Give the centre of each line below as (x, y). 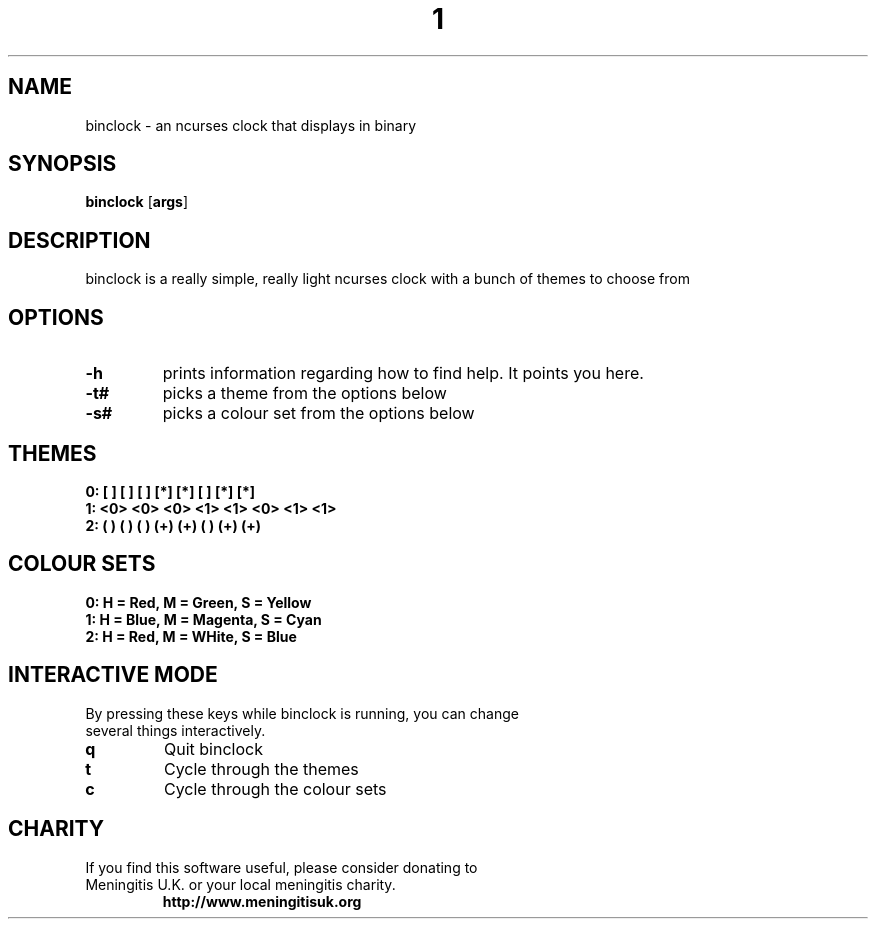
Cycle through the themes (261, 768)
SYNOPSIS (62, 164)
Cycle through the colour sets (275, 788)
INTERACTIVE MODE (113, 675)
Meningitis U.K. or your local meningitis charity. (240, 884)
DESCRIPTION (79, 240)
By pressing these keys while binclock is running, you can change (302, 713)
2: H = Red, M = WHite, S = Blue (191, 636)
